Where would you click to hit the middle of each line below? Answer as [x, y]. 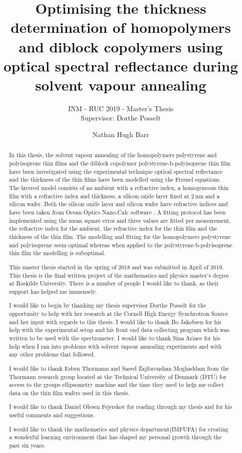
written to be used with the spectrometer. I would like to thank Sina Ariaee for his [115, 338]
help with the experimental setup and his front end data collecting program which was [119, 330]
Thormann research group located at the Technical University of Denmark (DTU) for [118, 376]
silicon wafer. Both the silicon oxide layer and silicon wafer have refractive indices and [118, 204]
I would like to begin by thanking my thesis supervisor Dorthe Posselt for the [108, 305]
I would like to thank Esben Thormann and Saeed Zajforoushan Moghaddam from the [119, 368]
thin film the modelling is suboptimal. [57, 253]
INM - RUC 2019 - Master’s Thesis [121, 108]
